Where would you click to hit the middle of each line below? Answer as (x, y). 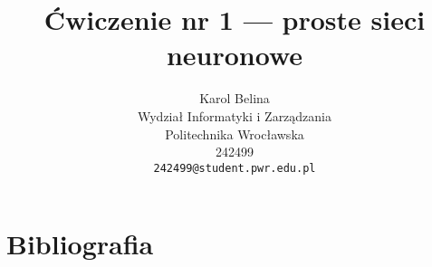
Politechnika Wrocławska (235, 133)
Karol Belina (235, 98)
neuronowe (235, 55)
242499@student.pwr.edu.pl (235, 168)
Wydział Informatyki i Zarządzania (235, 115)
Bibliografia (80, 244)
